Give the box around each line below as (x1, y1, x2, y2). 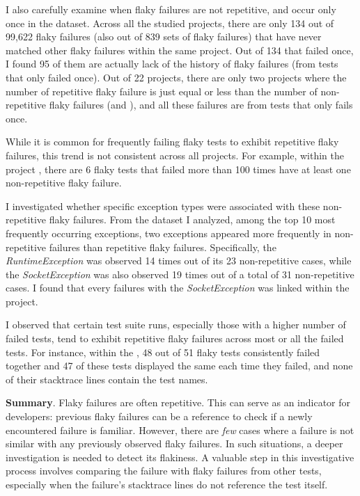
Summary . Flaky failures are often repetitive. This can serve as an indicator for (6, 395, 351, 410)
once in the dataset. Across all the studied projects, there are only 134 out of (6, 15, 334, 30)
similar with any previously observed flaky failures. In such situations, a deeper (6, 436, 343, 451)
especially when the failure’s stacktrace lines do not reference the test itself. (6, 477, 328, 491)
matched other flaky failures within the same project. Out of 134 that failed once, (6, 42, 354, 57)
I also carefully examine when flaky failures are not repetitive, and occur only (6, 2, 336, 16)
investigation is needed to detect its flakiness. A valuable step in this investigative (6, 449, 354, 464)
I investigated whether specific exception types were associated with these (6, 198, 320, 213)
